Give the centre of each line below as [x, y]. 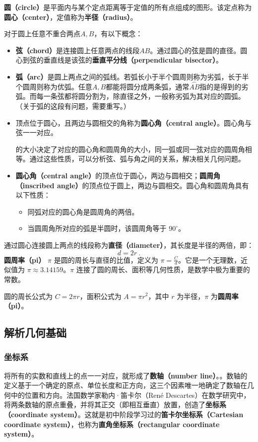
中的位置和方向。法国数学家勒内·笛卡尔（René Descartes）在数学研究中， [130, 395]
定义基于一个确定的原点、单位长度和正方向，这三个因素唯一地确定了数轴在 [126, 385]
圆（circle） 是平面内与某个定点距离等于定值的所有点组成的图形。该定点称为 [128, 7]
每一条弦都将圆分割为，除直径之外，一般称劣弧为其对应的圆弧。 [141, 96]
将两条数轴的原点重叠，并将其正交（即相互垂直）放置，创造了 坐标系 [115, 405]
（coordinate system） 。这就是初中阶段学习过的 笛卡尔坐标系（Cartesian [124, 414]
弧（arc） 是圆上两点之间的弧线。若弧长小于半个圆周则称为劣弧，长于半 [132, 76]
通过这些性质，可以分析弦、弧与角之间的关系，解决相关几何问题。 [137, 159]
